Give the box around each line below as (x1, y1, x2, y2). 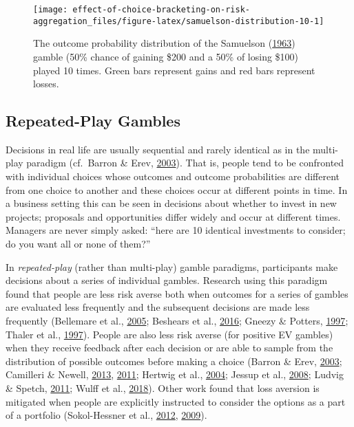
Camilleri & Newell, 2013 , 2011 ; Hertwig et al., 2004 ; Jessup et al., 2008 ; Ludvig (6, 367, 344, 382)
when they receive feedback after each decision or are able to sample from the (6, 340, 333, 355)
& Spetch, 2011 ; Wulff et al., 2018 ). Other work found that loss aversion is (6, 380, 320, 395)
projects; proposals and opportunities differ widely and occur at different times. (6, 209, 341, 223)
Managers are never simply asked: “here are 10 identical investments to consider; (6, 223, 346, 237)
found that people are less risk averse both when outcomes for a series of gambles (6, 286, 348, 300)
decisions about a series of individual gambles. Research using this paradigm (6, 273, 328, 287)
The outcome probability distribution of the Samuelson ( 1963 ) (33, 36, 295, 50)
